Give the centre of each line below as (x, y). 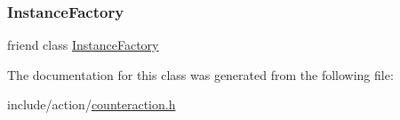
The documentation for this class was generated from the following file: (200, 74)
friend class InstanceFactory (83, 45)
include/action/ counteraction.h (92, 104)
